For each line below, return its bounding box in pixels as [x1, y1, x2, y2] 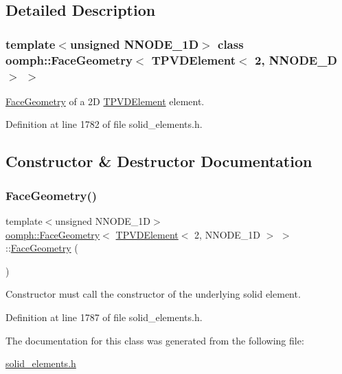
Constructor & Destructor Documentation [5, 151, 312, 172]
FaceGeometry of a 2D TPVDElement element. [5, 93, 205, 108]
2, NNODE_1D [194, 227, 260, 241]
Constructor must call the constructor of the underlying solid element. [5, 287, 301, 301]
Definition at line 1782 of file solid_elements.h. [5, 117, 203, 131]
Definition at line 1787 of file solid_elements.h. [5, 310, 203, 324]
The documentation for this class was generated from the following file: [5, 333, 304, 347]
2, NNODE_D [254, 51, 337, 68]
